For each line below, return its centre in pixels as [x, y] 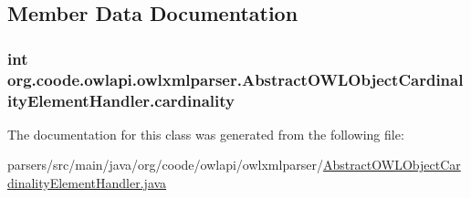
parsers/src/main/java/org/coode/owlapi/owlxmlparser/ [165, 165]
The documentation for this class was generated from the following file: [206, 134]
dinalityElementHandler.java [87, 183]
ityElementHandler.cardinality [121, 100]
